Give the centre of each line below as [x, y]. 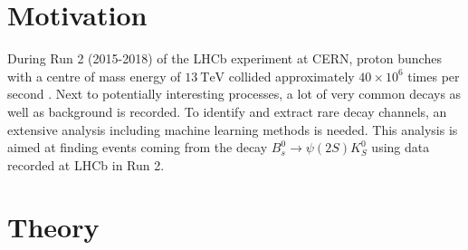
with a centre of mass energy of [94, 76]
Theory [53, 227]
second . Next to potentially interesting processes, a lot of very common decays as [234, 94]
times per [434, 76]
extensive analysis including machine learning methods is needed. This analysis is [233, 129]
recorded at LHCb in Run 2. [86, 164]
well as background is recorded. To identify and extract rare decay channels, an [227, 111]
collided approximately [291, 76]
